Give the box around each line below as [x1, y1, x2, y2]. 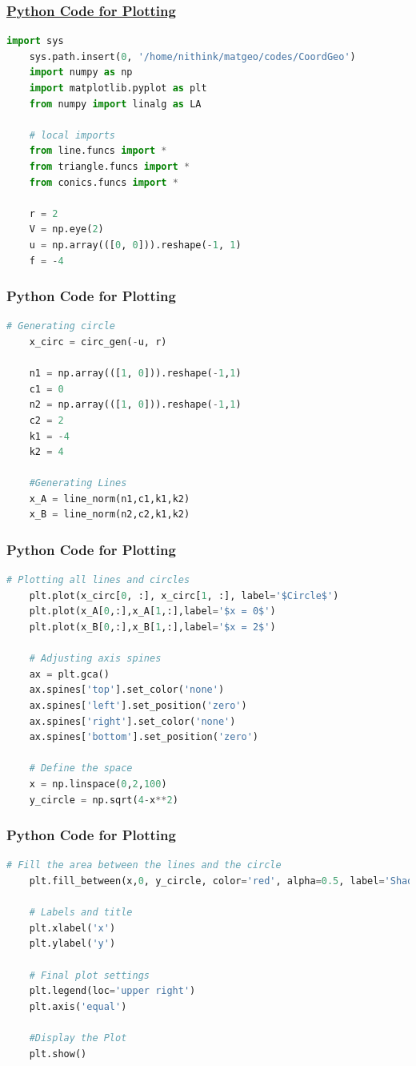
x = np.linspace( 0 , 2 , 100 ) [29, 778, 167, 790]
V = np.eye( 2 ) [29, 223, 104, 235]
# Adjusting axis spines [29, 653, 162, 665]
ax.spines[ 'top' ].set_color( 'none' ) [29, 684, 225, 696]
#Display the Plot [29, 1032, 127, 1044]
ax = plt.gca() [29, 668, 110, 680]
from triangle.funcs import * [29, 160, 190, 172]
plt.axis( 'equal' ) [29, 1000, 127, 1012]
